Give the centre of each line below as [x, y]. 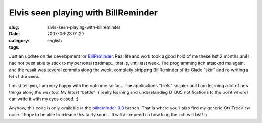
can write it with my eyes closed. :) [44, 99]
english [55, 41]
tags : [14, 47]
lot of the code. [24, 77]
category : [19, 41]
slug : [14, 27]
